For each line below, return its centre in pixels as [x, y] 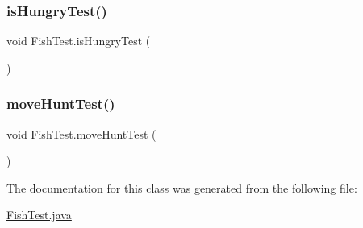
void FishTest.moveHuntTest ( [81, 133]
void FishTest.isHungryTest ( [79, 41]
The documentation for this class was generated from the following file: [182, 187]
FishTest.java [39, 215]
